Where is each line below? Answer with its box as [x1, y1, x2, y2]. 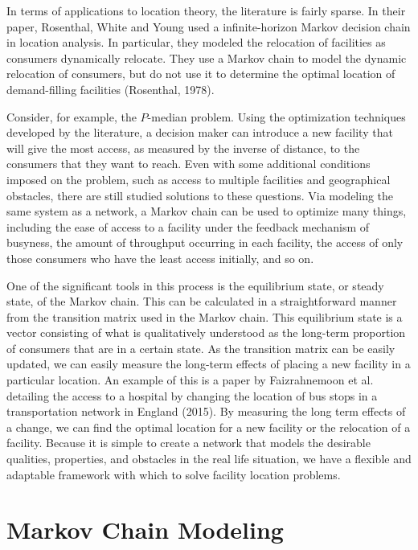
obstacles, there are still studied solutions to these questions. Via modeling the [6, 187, 394, 203]
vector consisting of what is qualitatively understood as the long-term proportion [6, 324, 406, 341]
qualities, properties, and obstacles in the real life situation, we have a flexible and [6, 450, 412, 467]
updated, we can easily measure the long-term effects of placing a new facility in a [6, 355, 411, 372]
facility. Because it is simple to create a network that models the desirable [6, 434, 371, 451]
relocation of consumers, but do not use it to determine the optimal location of [6, 65, 395, 82]
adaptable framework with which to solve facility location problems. [6, 466, 341, 482]
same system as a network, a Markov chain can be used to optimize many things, [6, 203, 407, 220]
